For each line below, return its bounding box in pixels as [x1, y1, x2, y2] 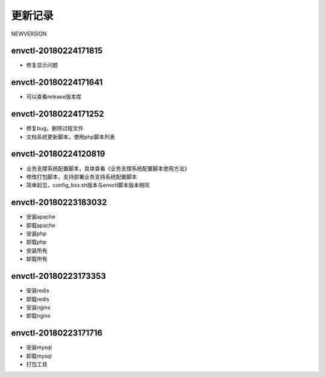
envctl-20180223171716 [11, 328, 103, 338]
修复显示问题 [26, 61, 58, 69]
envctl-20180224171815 [11, 46, 103, 56]
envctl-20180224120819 [11, 149, 105, 159]
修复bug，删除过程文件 [26, 125, 84, 132]
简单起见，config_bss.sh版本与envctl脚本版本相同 [26, 181, 150, 189]
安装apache [26, 213, 55, 220]
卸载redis [26, 295, 49, 302]
